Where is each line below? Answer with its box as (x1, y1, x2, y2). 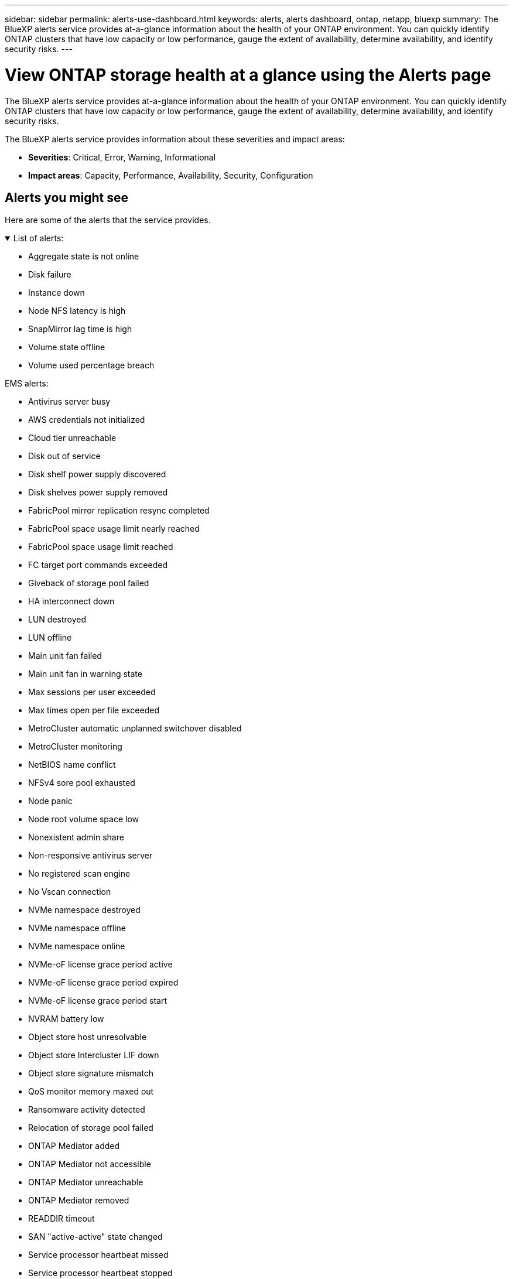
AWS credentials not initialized (28, 415, 145, 425)
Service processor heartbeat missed (28, 1250, 169, 1260)
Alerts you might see (5, 190, 128, 205)
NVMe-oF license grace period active (28, 959, 173, 970)
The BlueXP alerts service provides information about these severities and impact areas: (5, 134, 345, 144)
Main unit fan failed (28, 651, 102, 661)
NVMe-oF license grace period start (28, 996, 167, 1006)
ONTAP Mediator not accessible (28, 1159, 151, 1169)
